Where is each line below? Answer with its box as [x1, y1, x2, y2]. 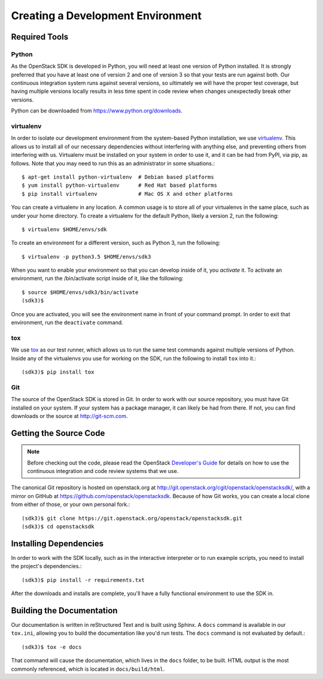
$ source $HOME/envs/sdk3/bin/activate [22, 289, 139, 296]
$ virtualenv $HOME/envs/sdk [22, 226, 107, 233]
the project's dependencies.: [11, 563, 82, 570]
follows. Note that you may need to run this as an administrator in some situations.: [11, 159, 215, 167]
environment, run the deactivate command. [11, 319, 124, 326]
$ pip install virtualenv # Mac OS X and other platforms [22, 190, 233, 197]
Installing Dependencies [11, 538, 104, 548]
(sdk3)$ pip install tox [22, 368, 95, 375]
